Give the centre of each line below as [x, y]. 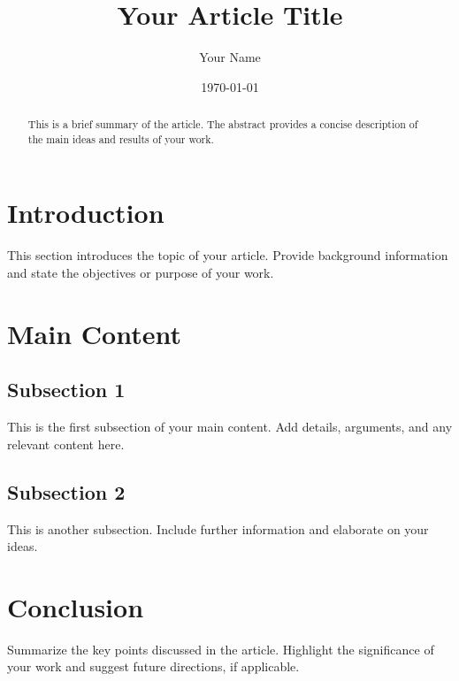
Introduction [86, 213]
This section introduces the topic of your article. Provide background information [228, 255]
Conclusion [76, 606]
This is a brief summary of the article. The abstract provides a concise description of [223, 124]
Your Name [230, 57]
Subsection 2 [66, 491]
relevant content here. [66, 444]
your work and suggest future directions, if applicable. [153, 666]
